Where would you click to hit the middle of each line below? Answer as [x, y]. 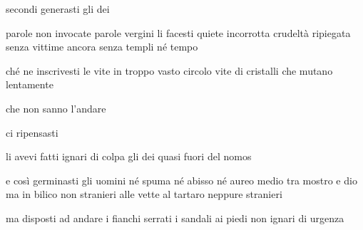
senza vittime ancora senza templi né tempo [102, 47]
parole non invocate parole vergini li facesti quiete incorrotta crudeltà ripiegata [178, 32]
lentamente [30, 84]
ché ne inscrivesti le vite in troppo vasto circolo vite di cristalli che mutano [169, 70]
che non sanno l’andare [56, 108]
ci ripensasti [32, 132]
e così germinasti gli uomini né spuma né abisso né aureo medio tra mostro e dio [181, 180]
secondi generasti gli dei [58, 9]
